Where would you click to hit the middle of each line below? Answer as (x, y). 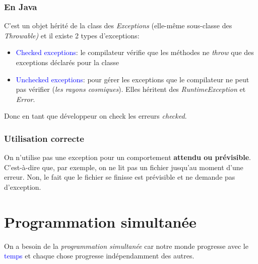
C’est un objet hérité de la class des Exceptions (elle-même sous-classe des (118, 25)
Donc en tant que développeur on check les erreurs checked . (95, 116)
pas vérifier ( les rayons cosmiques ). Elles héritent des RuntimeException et (131, 89)
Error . (25, 99)
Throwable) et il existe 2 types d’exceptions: (72, 35)
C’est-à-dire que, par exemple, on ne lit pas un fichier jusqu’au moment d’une (124, 167)
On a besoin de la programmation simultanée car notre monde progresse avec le (126, 246)
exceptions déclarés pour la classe (67, 62)
